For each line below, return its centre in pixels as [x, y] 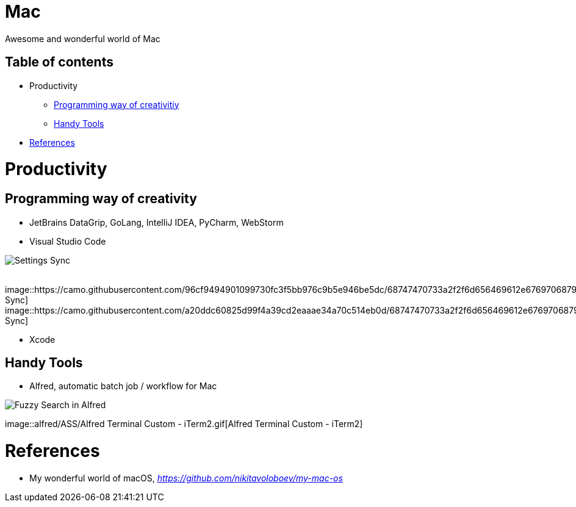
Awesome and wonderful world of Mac [83, 38]
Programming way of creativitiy [117, 104]
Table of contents [59, 62]
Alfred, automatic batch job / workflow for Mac [123, 386]
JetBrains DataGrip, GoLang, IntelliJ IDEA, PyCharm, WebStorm [157, 222]
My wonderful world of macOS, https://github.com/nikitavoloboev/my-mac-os [186, 478]
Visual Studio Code [68, 241]
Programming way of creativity [101, 199]
